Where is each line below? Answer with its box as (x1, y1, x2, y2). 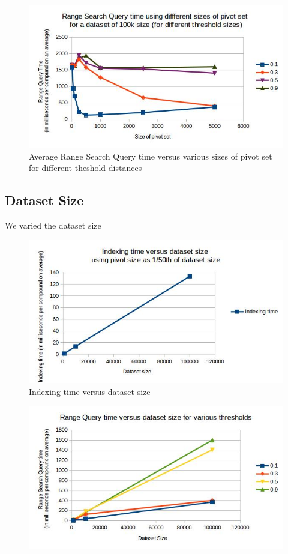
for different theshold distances (29, 161, 142, 174)
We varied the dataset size (5, 219, 101, 232)
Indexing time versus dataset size (29, 385, 151, 397)
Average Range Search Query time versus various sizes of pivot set (29, 149, 272, 162)
